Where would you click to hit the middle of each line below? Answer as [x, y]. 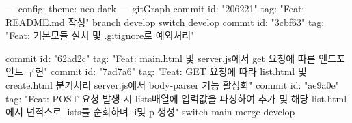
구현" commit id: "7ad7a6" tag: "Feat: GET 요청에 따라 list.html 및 [166, 71]
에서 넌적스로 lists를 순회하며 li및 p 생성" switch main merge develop [150, 112]
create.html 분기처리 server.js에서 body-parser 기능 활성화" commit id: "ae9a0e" [172, 84]
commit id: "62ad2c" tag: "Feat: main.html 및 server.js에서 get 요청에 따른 [161, 58]
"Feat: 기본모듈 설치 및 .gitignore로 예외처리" [100, 35]
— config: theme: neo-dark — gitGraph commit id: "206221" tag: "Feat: [155, 8]
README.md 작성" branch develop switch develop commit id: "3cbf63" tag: [165, 22]
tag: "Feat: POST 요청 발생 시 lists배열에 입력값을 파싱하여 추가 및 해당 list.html [176, 98]
